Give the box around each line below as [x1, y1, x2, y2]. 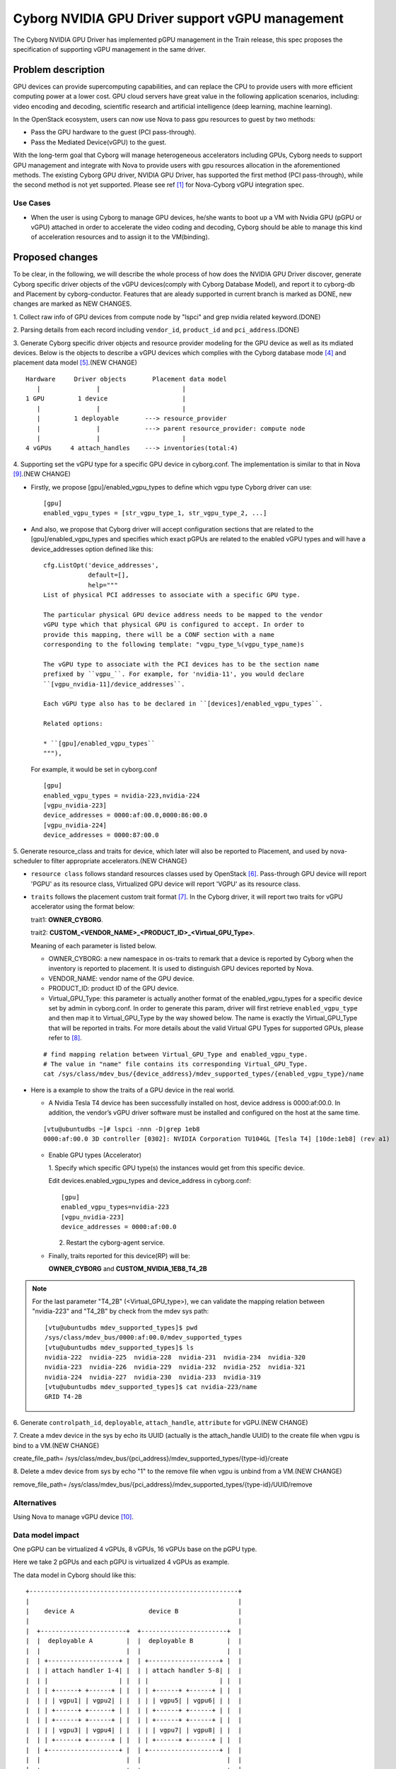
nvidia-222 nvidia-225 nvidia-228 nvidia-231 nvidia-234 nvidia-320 [45, 1353, 306, 1361]
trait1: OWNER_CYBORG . [30, 915, 104, 923]
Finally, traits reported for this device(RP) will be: [48, 1251, 190, 1260]
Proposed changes [13, 251, 98, 263]
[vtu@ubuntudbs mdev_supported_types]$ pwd [45, 1323, 198, 1332]
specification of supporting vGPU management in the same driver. [13, 45, 206, 53]
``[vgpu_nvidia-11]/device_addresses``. [43, 680, 185, 688]
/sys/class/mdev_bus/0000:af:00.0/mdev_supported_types [45, 1334, 243, 1342]
